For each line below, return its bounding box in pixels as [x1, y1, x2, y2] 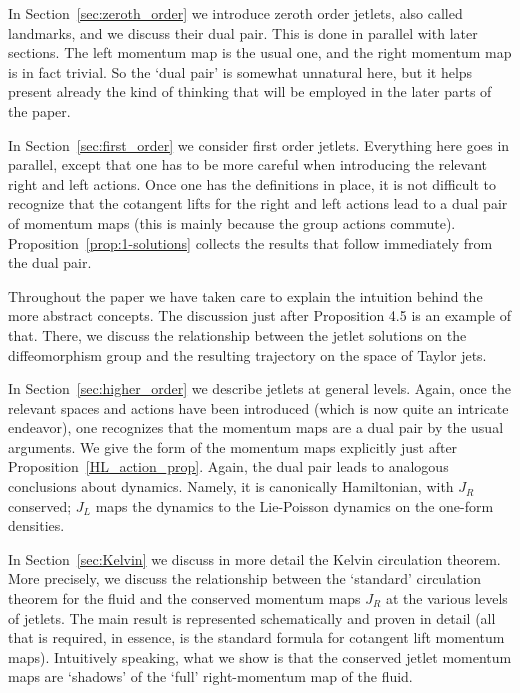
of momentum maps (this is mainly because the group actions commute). [8, 212, 456, 233]
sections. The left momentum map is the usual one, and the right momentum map [8, 42, 512, 63]
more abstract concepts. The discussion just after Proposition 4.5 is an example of [8, 305, 512, 326]
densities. [8, 515, 65, 536]
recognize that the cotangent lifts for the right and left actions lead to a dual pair [8, 193, 508, 214]
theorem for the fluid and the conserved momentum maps [8, 588, 361, 609]
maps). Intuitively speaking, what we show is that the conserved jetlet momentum [8, 646, 512, 667]
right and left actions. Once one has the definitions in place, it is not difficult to [8, 173, 497, 194]
